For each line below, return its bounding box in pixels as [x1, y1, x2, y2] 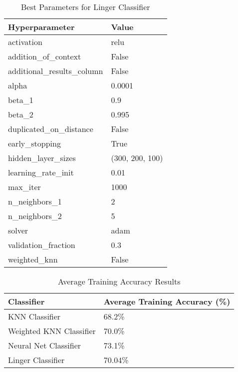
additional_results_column [8, 65, 103, 76]
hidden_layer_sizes [8, 152, 76, 163]
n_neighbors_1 [8, 195, 62, 207]
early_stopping [8, 137, 61, 149]
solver [8, 224, 28, 236]
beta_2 [8, 108, 33, 120]
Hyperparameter [8, 21, 75, 32]
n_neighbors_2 [8, 210, 62, 221]
